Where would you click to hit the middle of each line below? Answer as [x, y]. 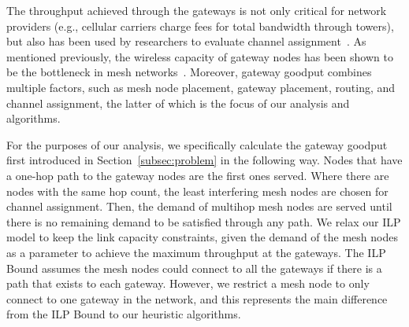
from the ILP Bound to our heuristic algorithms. [124, 314]
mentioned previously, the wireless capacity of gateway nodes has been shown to [200, 56]
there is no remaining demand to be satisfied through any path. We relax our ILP [204, 221]
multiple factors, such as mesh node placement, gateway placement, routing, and [201, 87]
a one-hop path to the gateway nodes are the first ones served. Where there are [198, 175]
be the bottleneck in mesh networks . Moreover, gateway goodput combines [189, 72]
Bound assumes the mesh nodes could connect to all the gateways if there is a [194, 268]
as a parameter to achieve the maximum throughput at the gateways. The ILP [196, 252]
